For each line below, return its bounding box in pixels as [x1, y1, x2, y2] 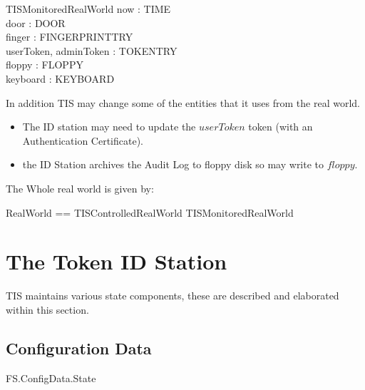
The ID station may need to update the [22, 119, 196, 134]
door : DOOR [6, 15, 66, 30]
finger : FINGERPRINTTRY [6, 29, 133, 44]
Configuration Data [6, 337, 152, 359]
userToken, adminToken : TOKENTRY [6, 43, 178, 58]
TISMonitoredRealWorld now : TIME [6, 1, 171, 16]
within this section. [6, 302, 89, 317]
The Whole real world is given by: [6, 180, 154, 195]
